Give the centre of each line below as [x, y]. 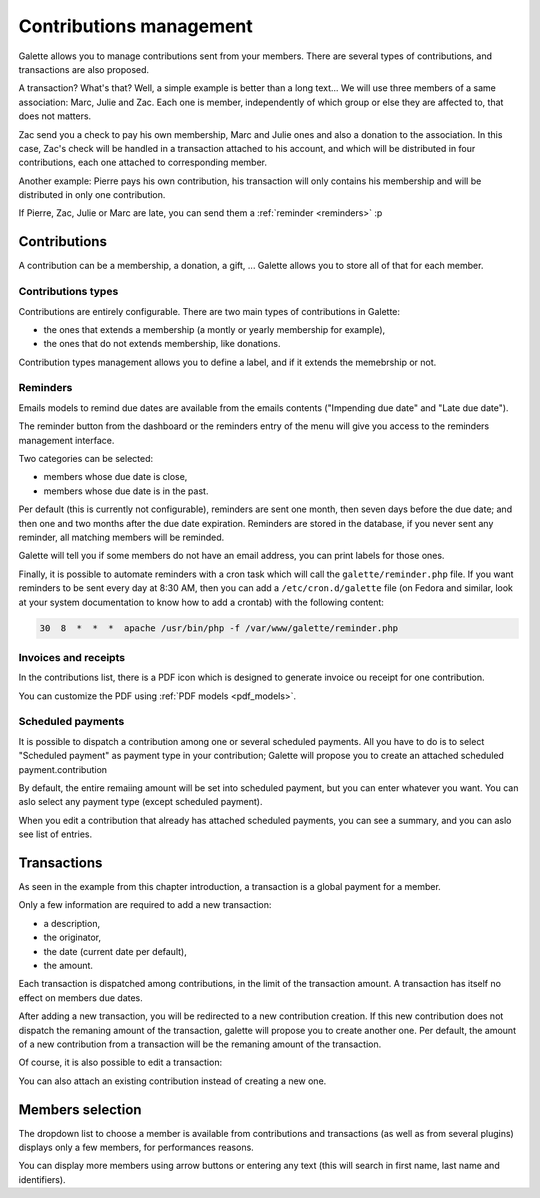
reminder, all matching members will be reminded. [121, 537]
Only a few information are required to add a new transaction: [145, 905]
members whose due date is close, [115, 477]
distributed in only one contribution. [92, 195]
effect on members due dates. [81, 997]
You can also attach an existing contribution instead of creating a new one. [172, 1081]
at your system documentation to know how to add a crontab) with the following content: [201, 602]
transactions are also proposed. [84, 69]
